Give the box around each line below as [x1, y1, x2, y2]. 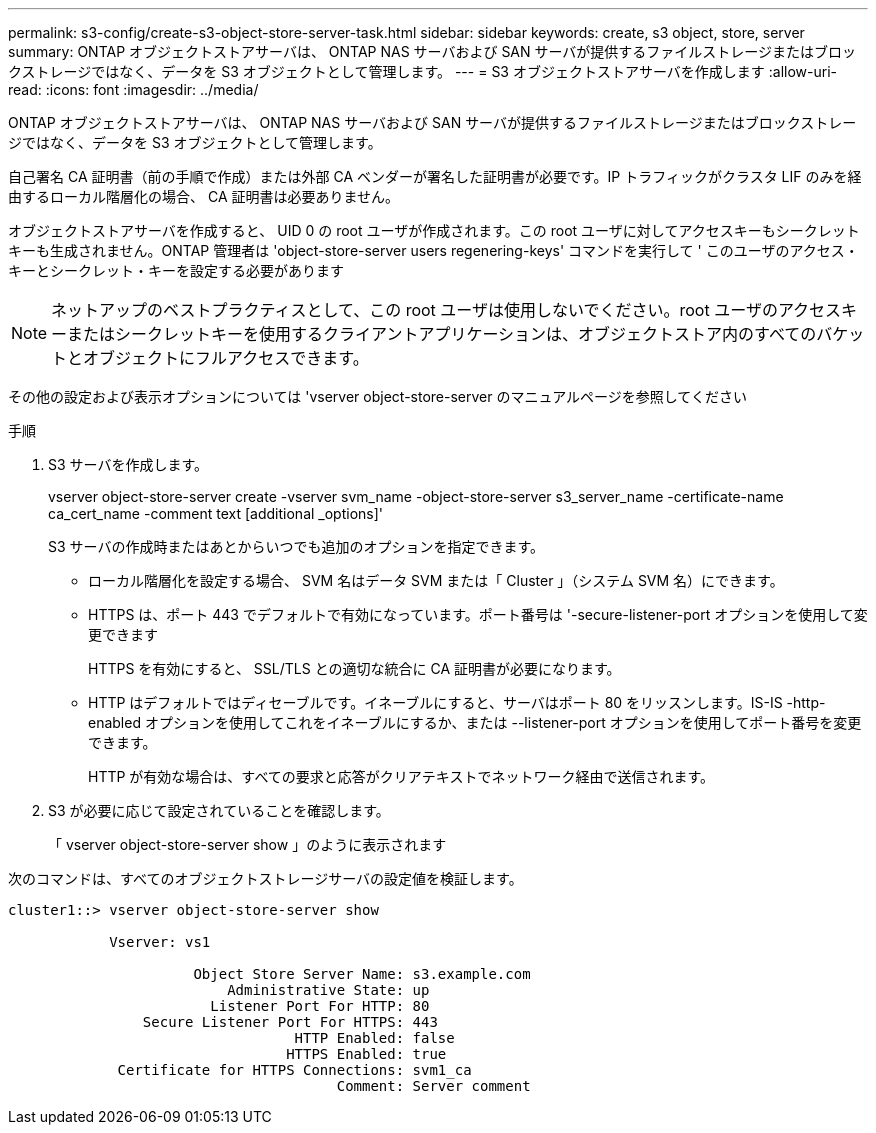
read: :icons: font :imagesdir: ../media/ [8, 81, 259, 98]
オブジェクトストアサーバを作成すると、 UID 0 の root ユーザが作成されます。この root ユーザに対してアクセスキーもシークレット [8, 222, 860, 239]
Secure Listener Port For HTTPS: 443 [142, 1014, 438, 1030]
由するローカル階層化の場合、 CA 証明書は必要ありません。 [8, 188, 400, 205]
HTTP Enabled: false [294, 1030, 455, 1046]
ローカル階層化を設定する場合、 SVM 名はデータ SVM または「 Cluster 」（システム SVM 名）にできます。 [88, 572, 784, 589]
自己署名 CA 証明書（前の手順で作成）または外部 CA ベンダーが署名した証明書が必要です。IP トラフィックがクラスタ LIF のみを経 [8, 168, 862, 185]
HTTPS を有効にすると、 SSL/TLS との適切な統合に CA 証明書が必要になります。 [88, 660, 621, 677]
